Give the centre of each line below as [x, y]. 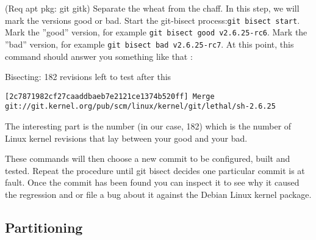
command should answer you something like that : [99, 56]
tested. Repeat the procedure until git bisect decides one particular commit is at [155, 170]
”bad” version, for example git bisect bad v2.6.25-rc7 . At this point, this [149, 44]
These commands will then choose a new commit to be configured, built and [148, 158]
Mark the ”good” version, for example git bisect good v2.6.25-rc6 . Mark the [156, 32]
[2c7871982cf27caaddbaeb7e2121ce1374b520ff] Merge [110, 96]
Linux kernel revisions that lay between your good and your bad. [126, 138]
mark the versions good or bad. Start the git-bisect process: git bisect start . [153, 20]
